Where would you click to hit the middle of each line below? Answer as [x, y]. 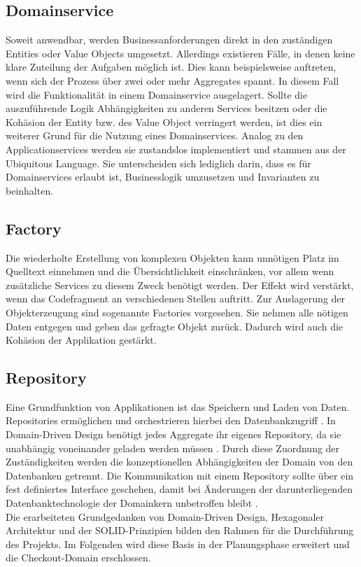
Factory [34, 228]
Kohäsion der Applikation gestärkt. [81, 340]
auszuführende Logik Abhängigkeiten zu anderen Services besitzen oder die [167, 108]
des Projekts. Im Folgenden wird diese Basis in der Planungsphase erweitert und [178, 544]
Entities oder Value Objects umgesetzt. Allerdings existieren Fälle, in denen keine [180, 53]
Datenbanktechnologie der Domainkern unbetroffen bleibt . [132, 503]
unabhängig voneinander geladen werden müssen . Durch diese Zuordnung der [173, 448]
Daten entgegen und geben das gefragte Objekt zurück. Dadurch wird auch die [175, 326]
